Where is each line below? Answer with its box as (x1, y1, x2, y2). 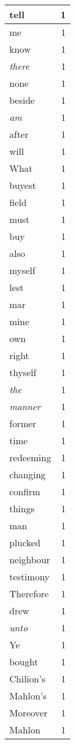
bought (9, 655, 38, 668)
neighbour (9, 553, 50, 566)
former (9, 417, 36, 430)
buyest (9, 178, 36, 192)
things (9, 502, 35, 515)
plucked (9, 536, 40, 549)
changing (9, 468, 46, 481)
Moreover (9, 706, 47, 719)
